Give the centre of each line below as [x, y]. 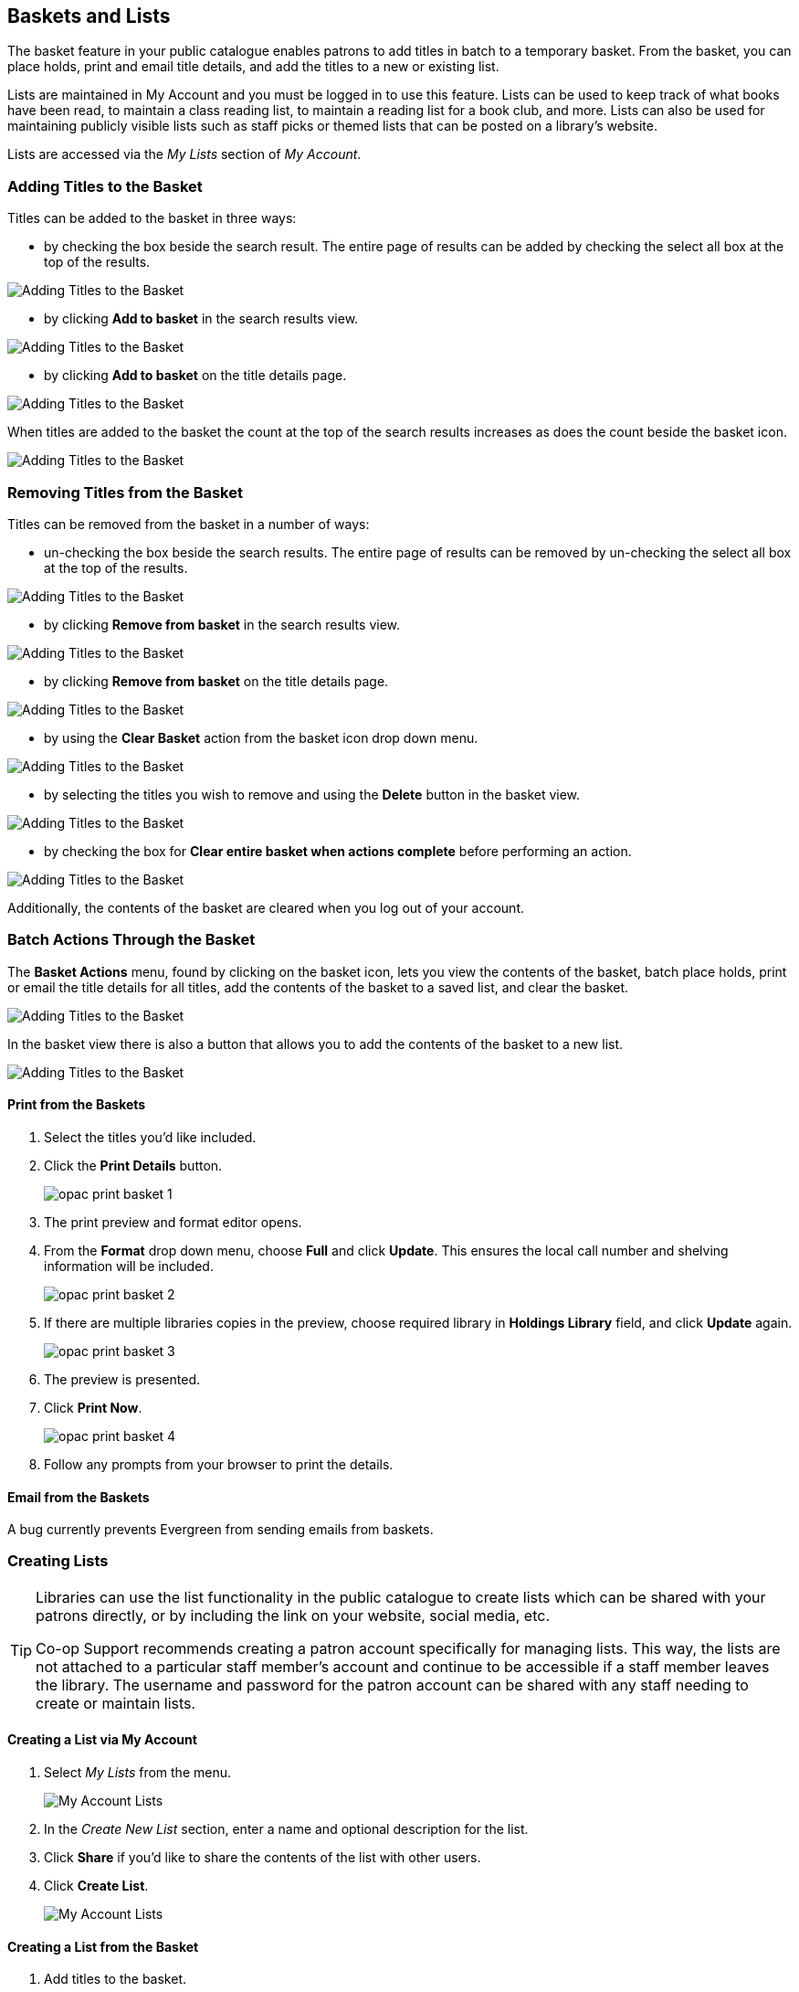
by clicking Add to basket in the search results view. [201, 319]
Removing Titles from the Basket [125, 492]
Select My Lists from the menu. [138, 1773]
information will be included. [129, 1266]
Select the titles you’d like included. [150, 1137]
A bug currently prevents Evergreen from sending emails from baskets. [221, 1530]
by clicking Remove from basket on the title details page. [216, 681]
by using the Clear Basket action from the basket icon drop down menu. [261, 737]
